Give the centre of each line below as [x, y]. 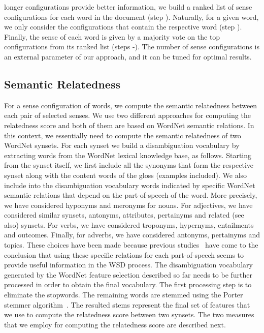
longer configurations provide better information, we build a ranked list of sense [128, 7]
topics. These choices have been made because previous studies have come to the [131, 245]
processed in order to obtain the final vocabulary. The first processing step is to [128, 284]
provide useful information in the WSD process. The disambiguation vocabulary [128, 265]
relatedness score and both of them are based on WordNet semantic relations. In [129, 125]
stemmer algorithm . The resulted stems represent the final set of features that [127, 304]
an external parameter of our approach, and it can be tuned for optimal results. [128, 56]
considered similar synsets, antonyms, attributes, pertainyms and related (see [124, 215]
